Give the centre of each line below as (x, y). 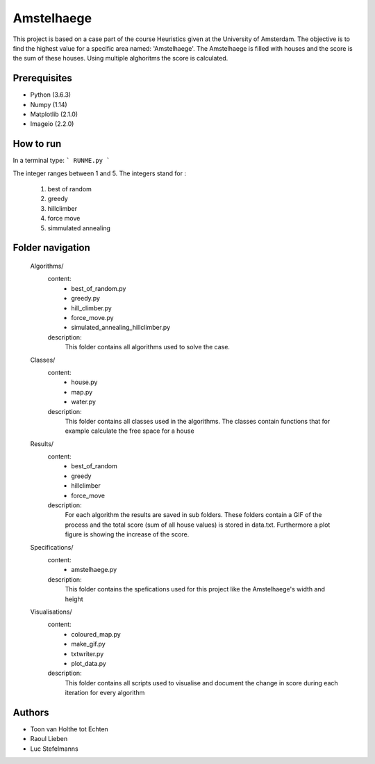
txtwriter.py (87, 653)
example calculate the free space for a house (130, 431)
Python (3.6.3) (51, 95)
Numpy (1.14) (49, 104)
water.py (84, 402)
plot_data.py (89, 663)
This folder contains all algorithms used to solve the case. (148, 347)
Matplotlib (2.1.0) (54, 114)
